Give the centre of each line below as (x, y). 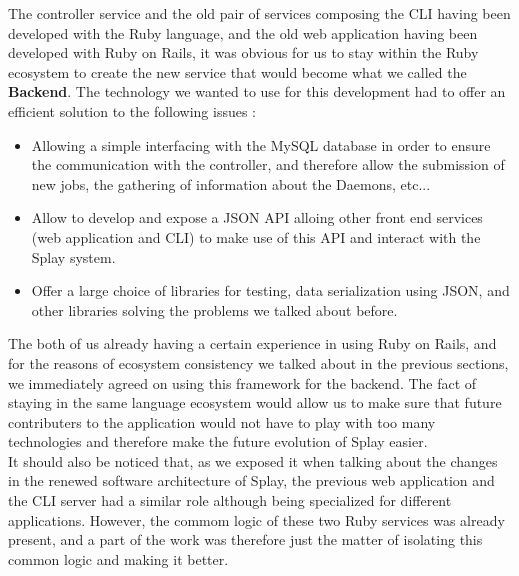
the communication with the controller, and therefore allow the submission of (268, 164)
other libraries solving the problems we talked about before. (214, 309)
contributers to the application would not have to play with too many (222, 421)
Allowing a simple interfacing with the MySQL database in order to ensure (261, 144)
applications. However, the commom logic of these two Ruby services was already (256, 519)
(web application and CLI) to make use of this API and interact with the (256, 236)
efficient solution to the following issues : (132, 110)
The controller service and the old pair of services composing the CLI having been (259, 13)
